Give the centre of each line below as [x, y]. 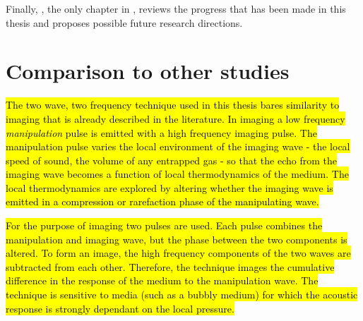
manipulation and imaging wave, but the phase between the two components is [177, 239]
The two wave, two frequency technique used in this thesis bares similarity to [173, 105]
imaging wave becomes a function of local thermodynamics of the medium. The [177, 174]
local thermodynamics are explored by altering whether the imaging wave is [169, 187]
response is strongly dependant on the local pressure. [120, 308]
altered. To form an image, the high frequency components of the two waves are [178, 253]
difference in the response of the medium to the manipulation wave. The [162, 280]
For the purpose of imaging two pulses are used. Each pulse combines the [164, 225]
